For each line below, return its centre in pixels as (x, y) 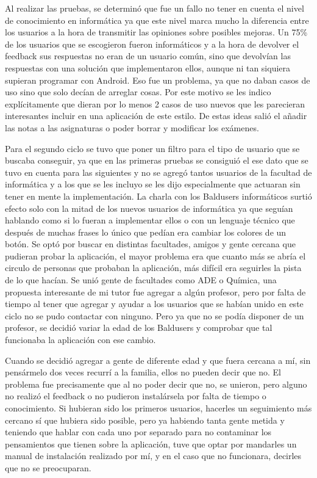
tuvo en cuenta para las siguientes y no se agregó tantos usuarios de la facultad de (158, 172)
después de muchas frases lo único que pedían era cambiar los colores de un (146, 232)
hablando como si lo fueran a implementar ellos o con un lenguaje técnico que (150, 220)
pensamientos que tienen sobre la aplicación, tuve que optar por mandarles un (151, 444)
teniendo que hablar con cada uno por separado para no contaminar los (138, 432)
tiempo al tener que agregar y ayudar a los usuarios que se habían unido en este (154, 304)
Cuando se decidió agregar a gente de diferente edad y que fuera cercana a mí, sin (158, 360)
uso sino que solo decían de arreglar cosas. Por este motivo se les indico (138, 92)
